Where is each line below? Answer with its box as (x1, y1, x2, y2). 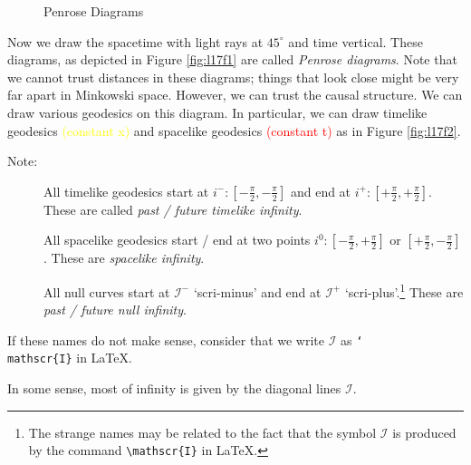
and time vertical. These (288, 32, 423, 51)
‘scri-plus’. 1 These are (344, 279, 464, 301)
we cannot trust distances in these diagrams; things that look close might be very (7, 67, 459, 86)
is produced (392, 422, 457, 441)
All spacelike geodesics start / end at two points (43, 230, 311, 249)
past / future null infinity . (43, 300, 187, 319)
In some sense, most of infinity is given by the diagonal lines (7, 379, 341, 398)
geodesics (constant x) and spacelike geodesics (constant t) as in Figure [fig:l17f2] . (7, 121, 461, 140)
